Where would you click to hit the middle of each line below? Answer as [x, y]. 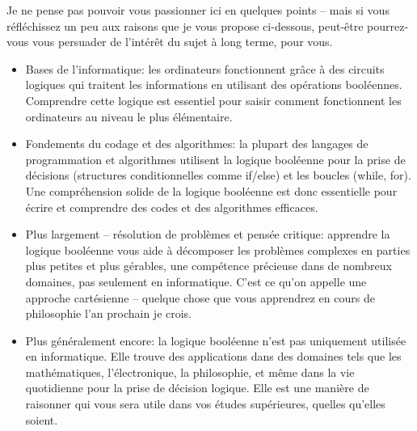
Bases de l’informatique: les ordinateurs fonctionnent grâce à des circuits [205, 68]
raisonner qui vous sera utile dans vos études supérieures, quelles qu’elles [205, 404]
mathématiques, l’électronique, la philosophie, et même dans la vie [190, 372]
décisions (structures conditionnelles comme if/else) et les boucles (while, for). [218, 175]
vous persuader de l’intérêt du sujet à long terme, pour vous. [182, 42]
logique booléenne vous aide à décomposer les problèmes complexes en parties [218, 249]
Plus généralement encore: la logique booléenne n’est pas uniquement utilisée [216, 340]
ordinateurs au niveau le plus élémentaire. [129, 116]
